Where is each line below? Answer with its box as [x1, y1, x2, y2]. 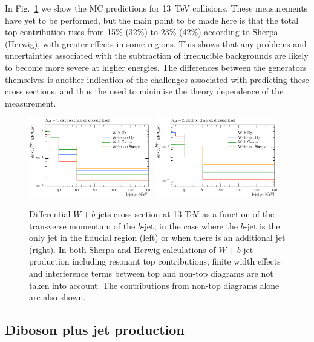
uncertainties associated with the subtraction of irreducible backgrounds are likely [5, 49, 309, 62]
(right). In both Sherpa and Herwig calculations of [29, 243, 216, 255]
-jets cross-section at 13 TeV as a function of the [95, 208, 275, 220]
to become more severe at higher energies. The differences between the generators [5, 61, 307, 73]
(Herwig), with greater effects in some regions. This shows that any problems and [5, 37, 307, 50]
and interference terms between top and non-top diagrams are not [29, 267, 273, 280]
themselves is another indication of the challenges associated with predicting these [5, 73, 309, 85]
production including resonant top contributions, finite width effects [29, 255, 281, 268]
